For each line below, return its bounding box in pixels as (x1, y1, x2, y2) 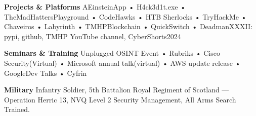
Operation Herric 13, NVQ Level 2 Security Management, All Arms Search (4, 94, 236, 104)
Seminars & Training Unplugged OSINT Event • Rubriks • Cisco (4, 48, 220, 58)
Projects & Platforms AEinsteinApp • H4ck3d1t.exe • (4, 2, 186, 12)
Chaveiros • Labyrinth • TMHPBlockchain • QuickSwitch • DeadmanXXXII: (4, 21, 252, 32)
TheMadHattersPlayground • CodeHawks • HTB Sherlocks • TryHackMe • (4, 11, 247, 22)
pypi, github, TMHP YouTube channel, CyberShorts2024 (4, 31, 181, 41)
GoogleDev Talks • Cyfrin (4, 67, 87, 78)
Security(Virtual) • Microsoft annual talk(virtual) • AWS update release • (4, 57, 241, 68)
